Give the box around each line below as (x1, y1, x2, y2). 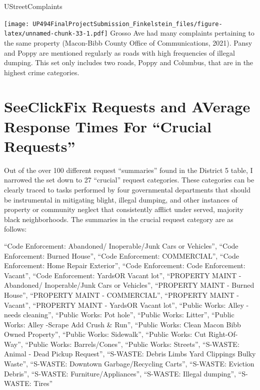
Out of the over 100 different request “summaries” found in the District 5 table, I (4, 164, 253, 175)
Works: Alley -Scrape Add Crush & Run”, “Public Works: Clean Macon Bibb (4, 319, 241, 329)
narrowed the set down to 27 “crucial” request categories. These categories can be (4, 174, 254, 185)
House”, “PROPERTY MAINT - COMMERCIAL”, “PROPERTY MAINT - (4, 289, 239, 300)
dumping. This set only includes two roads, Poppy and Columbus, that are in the (4, 57, 253, 68)
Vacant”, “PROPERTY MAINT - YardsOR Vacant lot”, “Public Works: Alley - (4, 299, 249, 310)
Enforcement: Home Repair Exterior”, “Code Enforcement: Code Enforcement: (4, 260, 245, 271)
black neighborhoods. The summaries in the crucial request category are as (4, 214, 233, 224)
